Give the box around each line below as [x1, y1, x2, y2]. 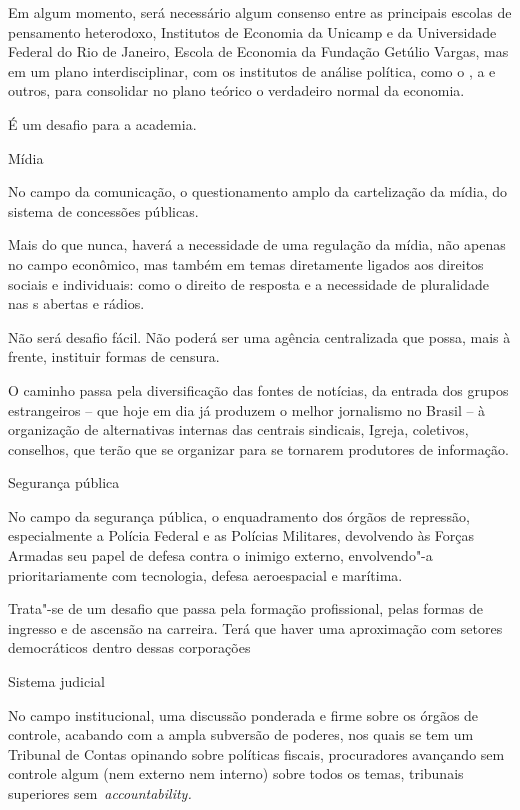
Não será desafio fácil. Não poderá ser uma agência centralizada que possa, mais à [8, 326, 511, 347]
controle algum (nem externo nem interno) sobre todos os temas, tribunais [8, 763, 464, 784]
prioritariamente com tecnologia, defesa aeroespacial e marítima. [8, 564, 403, 585]
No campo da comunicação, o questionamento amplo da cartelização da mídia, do [8, 181, 508, 202]
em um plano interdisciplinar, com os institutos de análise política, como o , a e [8, 60, 496, 81]
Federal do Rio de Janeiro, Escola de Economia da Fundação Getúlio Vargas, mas [8, 41, 509, 62]
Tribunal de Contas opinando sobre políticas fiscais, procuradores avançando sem [8, 743, 505, 764]
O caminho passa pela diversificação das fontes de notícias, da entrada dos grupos [8, 379, 509, 400]
